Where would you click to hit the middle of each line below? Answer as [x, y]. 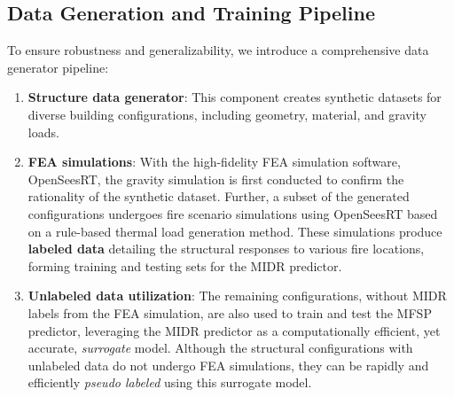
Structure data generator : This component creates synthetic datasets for [235, 97]
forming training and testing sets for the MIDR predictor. [185, 265]
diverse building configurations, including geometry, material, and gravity [227, 114]
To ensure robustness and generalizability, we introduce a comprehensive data [218, 50]
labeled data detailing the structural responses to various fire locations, [226, 249]
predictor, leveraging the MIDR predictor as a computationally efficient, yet [234, 330]
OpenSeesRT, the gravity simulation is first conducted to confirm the [216, 179]
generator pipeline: [58, 67]
